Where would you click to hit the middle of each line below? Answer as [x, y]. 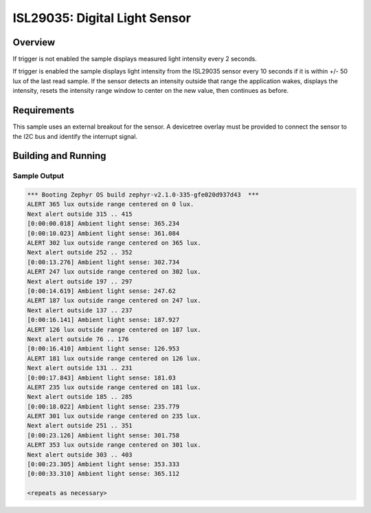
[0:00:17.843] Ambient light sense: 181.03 [102, 378]
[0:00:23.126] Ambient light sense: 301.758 [103, 435]
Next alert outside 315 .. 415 [80, 214]
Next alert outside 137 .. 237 [80, 310]
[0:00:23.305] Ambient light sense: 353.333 [103, 465]
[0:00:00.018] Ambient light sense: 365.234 [103, 224]
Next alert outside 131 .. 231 [80, 368]
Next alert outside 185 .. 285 [80, 397]
